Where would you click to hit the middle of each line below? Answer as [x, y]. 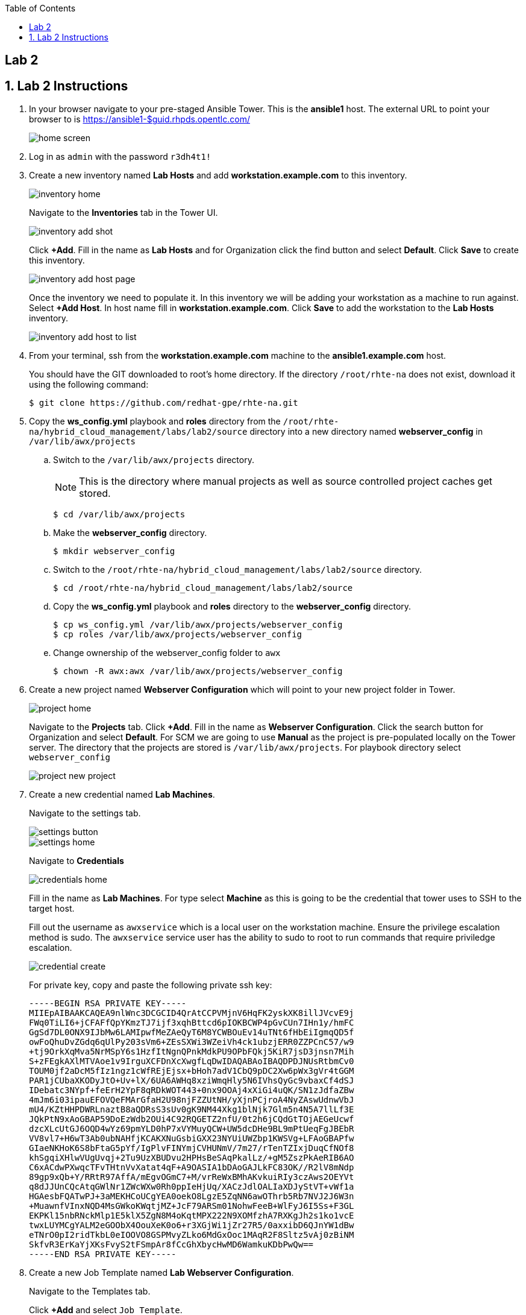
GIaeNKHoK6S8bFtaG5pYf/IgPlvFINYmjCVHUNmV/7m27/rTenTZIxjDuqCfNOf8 [192, 1148]
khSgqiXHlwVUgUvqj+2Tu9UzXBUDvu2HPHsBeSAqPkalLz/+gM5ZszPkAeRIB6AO [192, 1158]
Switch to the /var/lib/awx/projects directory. [154, 460]
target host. [52, 909]
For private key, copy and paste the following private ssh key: [151, 985]
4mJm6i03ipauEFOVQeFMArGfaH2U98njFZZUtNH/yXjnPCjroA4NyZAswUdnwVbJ [192, 1100]
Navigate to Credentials [77, 861]
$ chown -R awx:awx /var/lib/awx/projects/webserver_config [198, 671]
